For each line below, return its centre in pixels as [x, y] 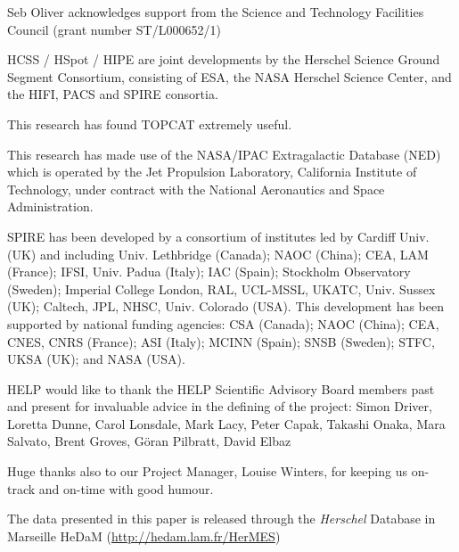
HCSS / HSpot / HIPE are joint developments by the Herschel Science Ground [224, 59]
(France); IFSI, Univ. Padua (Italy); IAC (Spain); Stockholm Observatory [209, 272]
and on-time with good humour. [126, 488]
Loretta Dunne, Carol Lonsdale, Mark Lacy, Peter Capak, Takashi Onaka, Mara [226, 423]
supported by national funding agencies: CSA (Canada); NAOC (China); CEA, [223, 323]
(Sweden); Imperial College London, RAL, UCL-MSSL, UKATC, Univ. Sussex [221, 288]
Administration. [50, 206]
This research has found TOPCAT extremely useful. [150, 124]
